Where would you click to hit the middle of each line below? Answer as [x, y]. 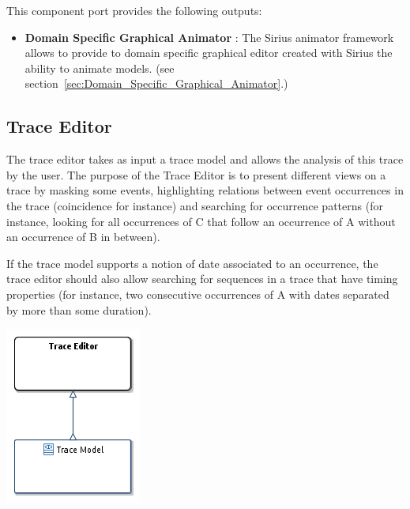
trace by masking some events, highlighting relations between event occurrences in [205, 190]
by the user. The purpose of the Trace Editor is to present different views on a [196, 174]
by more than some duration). [79, 309]
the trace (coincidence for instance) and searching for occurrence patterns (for [195, 205]
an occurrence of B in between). [83, 237]
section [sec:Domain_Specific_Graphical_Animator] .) [156, 83]
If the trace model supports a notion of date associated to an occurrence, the [192, 263]
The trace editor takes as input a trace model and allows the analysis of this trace [205, 159]
